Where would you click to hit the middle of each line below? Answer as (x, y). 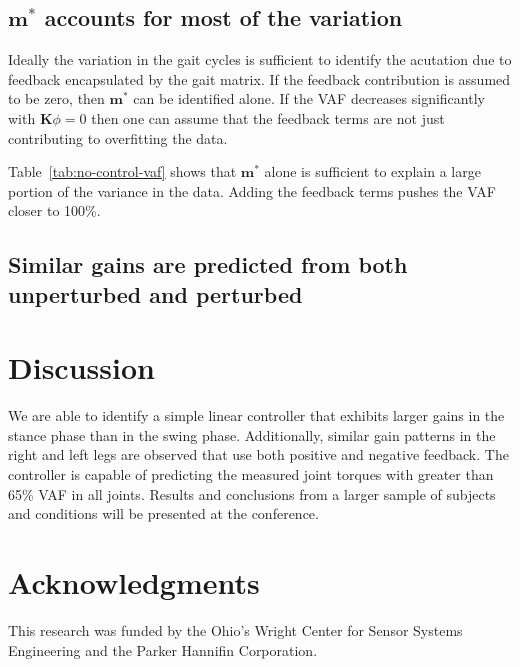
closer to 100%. (54, 210)
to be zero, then (56, 98)
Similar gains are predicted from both (208, 264)
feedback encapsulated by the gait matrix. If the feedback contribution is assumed (259, 78)
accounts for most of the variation (223, 17)
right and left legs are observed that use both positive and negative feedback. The (258, 454)
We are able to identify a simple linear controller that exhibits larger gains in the (256, 415)
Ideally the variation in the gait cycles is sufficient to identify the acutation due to (260, 59)
